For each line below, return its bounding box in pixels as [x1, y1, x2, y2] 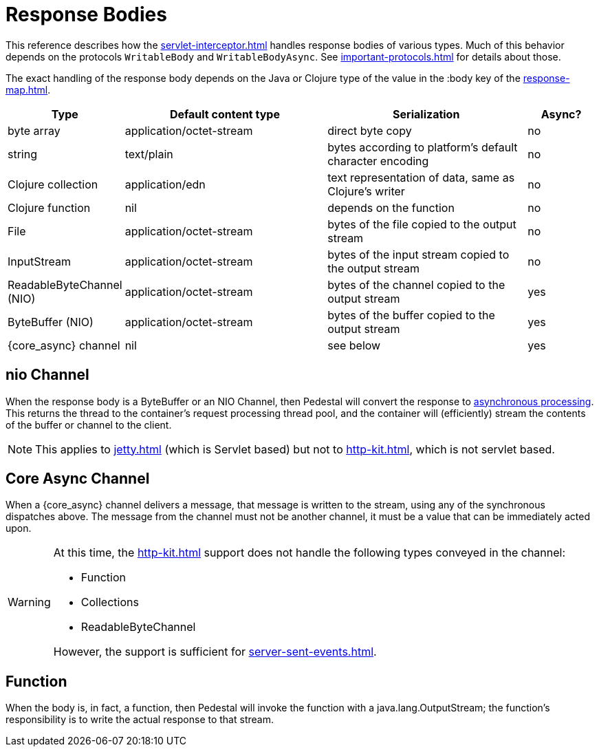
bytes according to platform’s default [327, 140, 518, 154]
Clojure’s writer [327, 184, 405, 198]
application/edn [124, 177, 206, 191]
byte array [8, 123, 61, 138]
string [8, 147, 37, 161]
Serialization [393, 107, 460, 121]
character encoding [327, 153, 429, 168]
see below [327, 338, 381, 352]
